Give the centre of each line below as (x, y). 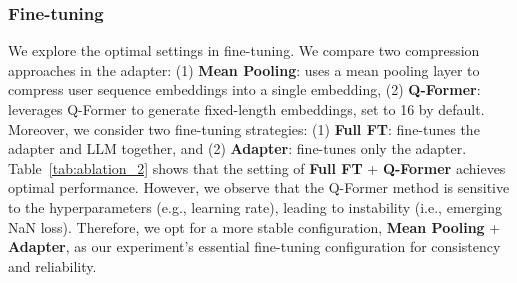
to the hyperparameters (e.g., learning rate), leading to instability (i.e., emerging (255, 206)
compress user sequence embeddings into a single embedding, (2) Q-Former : (244, 89)
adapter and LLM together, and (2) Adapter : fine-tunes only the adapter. (237, 148)
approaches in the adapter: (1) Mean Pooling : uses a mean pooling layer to (244, 69)
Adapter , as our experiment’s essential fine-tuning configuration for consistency (254, 246)
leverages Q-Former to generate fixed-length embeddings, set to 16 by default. (246, 109)
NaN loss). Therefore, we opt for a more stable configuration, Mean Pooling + (254, 226)
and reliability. (52, 265)
